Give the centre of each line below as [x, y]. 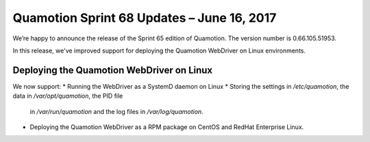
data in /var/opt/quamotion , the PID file [68, 96]
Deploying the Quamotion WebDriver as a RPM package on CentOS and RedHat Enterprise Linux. [167, 127]
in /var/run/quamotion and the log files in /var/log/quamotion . [116, 111]
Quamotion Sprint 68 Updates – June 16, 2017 [145, 18]
